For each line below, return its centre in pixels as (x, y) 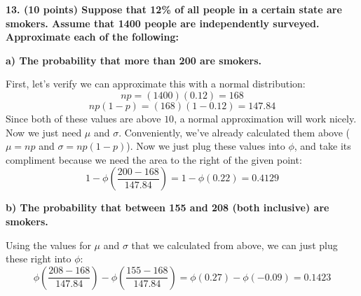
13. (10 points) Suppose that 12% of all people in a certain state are (174, 9)
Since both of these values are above (83, 118)
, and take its (322, 146)
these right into (39, 259)
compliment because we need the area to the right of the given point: (154, 159)
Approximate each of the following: (93, 37)
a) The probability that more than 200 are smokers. (134, 60)
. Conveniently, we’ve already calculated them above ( (234, 132)
